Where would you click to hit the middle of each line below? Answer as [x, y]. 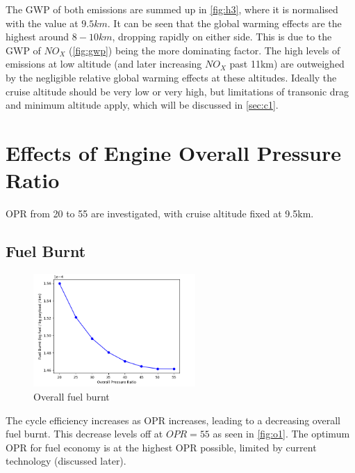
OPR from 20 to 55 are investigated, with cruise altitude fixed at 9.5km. [160, 214]
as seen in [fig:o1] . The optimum [281, 434]
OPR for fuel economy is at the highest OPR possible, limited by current [161, 447]
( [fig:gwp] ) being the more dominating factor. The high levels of [205, 50]
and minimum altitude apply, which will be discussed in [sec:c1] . [142, 105]
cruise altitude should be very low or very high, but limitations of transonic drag [177, 91]
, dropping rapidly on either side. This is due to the [222, 37]
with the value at [42, 23]
